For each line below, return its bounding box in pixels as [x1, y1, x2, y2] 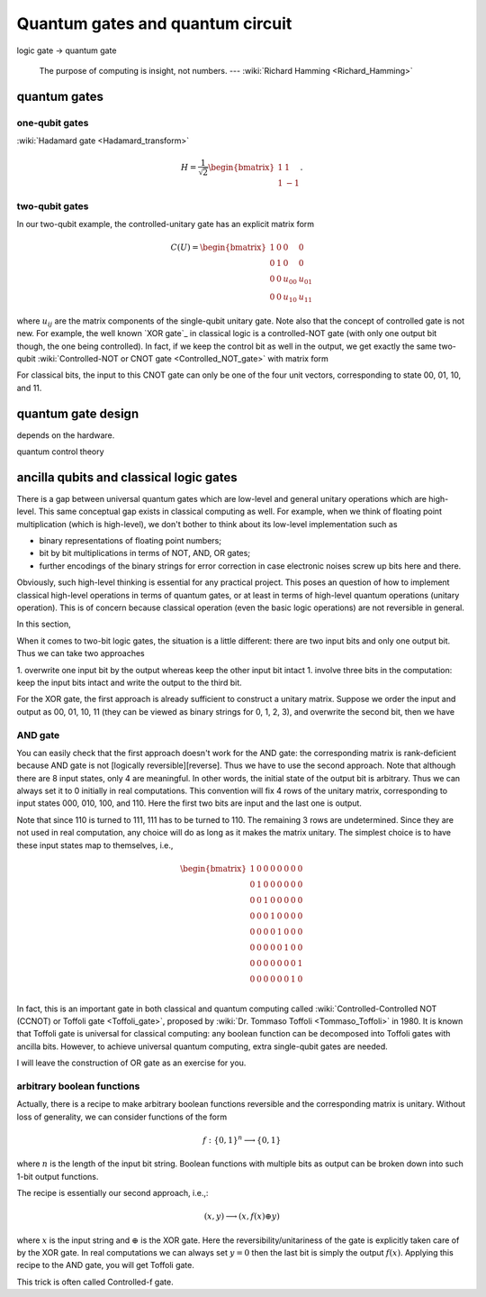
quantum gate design [16, 406, 139, 421]
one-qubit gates [16, 116, 89, 129]
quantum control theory [16, 446, 104, 457]
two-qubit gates [16, 199, 89, 212]
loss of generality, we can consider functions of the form [16, 1111, 228, 1122]
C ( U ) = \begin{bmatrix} [170, 242, 267, 252]
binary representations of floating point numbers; [39, 535, 222, 546]
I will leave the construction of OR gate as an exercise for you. [16, 1057, 247, 1068]
